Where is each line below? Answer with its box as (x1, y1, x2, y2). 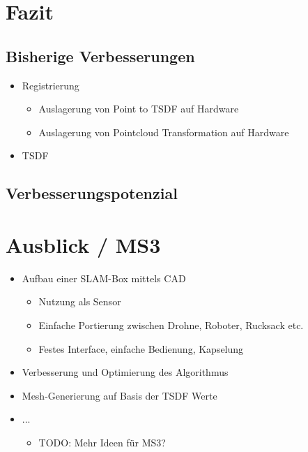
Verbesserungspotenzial (6, 182, 178, 204)
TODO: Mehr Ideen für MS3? (38, 435, 166, 450)
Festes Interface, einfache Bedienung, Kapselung (38, 341, 244, 356)
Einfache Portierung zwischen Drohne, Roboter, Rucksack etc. (38, 318, 304, 333)
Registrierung (22, 78, 79, 92)
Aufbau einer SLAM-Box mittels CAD (22, 270, 186, 285)
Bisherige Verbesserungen (6, 45, 195, 66)
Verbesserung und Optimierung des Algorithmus (22, 365, 229, 379)
